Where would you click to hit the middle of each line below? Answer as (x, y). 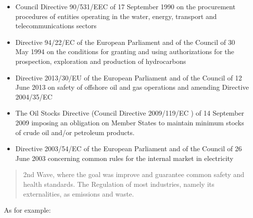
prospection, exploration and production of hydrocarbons (101, 61)
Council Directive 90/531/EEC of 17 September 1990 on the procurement (125, 6)
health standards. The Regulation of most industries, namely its (119, 184)
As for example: (28, 210)
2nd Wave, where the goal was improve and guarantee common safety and (134, 174)
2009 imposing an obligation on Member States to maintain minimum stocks (130, 122)
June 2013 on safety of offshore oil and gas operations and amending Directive (132, 87)
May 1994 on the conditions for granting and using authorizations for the (125, 51)
